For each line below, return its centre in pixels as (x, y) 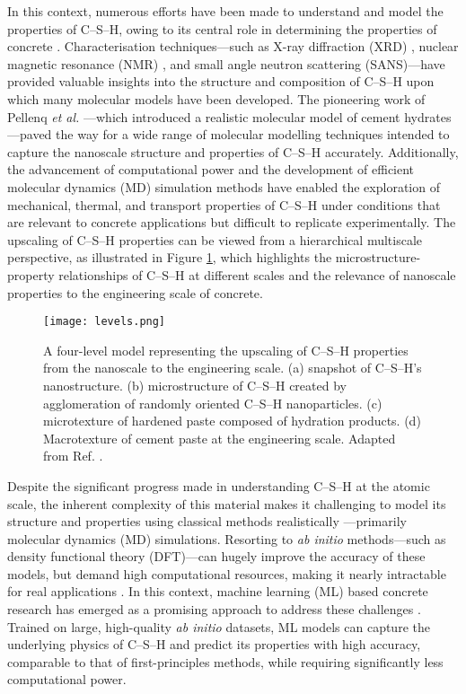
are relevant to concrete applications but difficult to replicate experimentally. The (232, 222)
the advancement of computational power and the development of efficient (211, 169)
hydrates (428, 116)
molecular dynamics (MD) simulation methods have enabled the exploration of (224, 186)
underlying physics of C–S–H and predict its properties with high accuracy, (214, 644)
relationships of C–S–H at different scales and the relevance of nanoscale (257, 274)
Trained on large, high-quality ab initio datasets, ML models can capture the (219, 626)
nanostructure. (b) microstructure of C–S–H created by (195, 385)
